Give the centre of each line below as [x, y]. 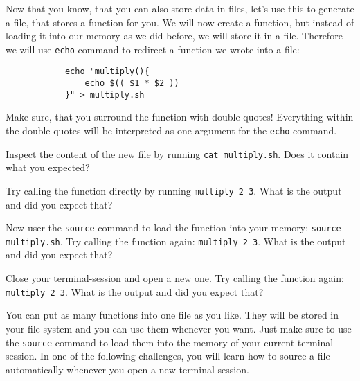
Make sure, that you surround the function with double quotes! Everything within [180, 117]
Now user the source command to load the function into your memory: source [173, 228]
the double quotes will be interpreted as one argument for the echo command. [171, 130]
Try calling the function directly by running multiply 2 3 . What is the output [174, 190]
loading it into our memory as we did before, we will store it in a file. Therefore [174, 36]
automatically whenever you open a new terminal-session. [127, 369]
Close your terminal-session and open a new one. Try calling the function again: [175, 278]
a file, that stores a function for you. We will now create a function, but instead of [180, 22]
